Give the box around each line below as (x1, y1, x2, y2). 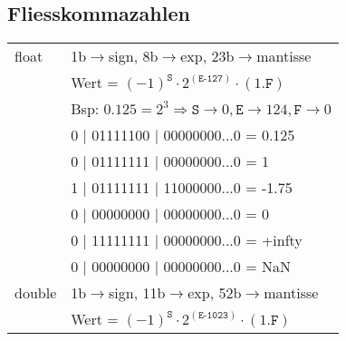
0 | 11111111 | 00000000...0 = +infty (71, 229, 303, 251)
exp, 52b (187, 282, 242, 304)
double (14, 282, 57, 304)
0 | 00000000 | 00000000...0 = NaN (71, 256, 291, 278)
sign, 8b (109, 45, 159, 67)
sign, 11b (109, 282, 166, 304)
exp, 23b (180, 45, 235, 67)
